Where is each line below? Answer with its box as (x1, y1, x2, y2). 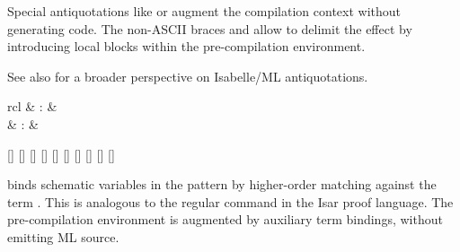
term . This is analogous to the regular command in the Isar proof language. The (7, 192, 454, 211)
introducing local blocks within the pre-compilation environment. (7, 37, 366, 56)
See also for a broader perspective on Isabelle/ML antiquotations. (7, 66, 368, 85)
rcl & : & (7, 97, 57, 116)
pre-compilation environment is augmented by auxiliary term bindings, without (7, 210, 443, 229)
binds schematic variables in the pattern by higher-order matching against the (7, 175, 437, 194)
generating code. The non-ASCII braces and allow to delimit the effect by (7, 19, 412, 38)
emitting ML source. (7, 227, 119, 246)
